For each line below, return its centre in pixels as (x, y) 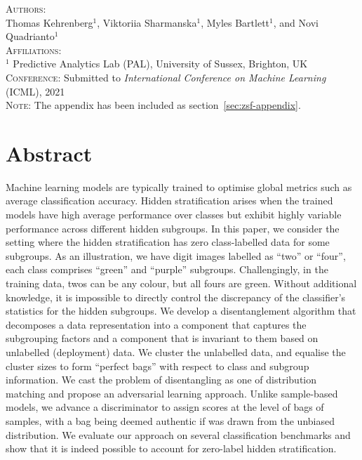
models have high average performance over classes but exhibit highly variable (174, 215)
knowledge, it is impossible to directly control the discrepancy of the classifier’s (176, 297)
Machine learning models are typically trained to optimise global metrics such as (179, 186)
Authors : (26, 8)
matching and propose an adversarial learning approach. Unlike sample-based (172, 393)
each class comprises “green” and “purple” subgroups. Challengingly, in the (167, 269)
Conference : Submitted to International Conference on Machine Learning (166, 77)
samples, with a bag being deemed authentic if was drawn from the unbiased (170, 420)
